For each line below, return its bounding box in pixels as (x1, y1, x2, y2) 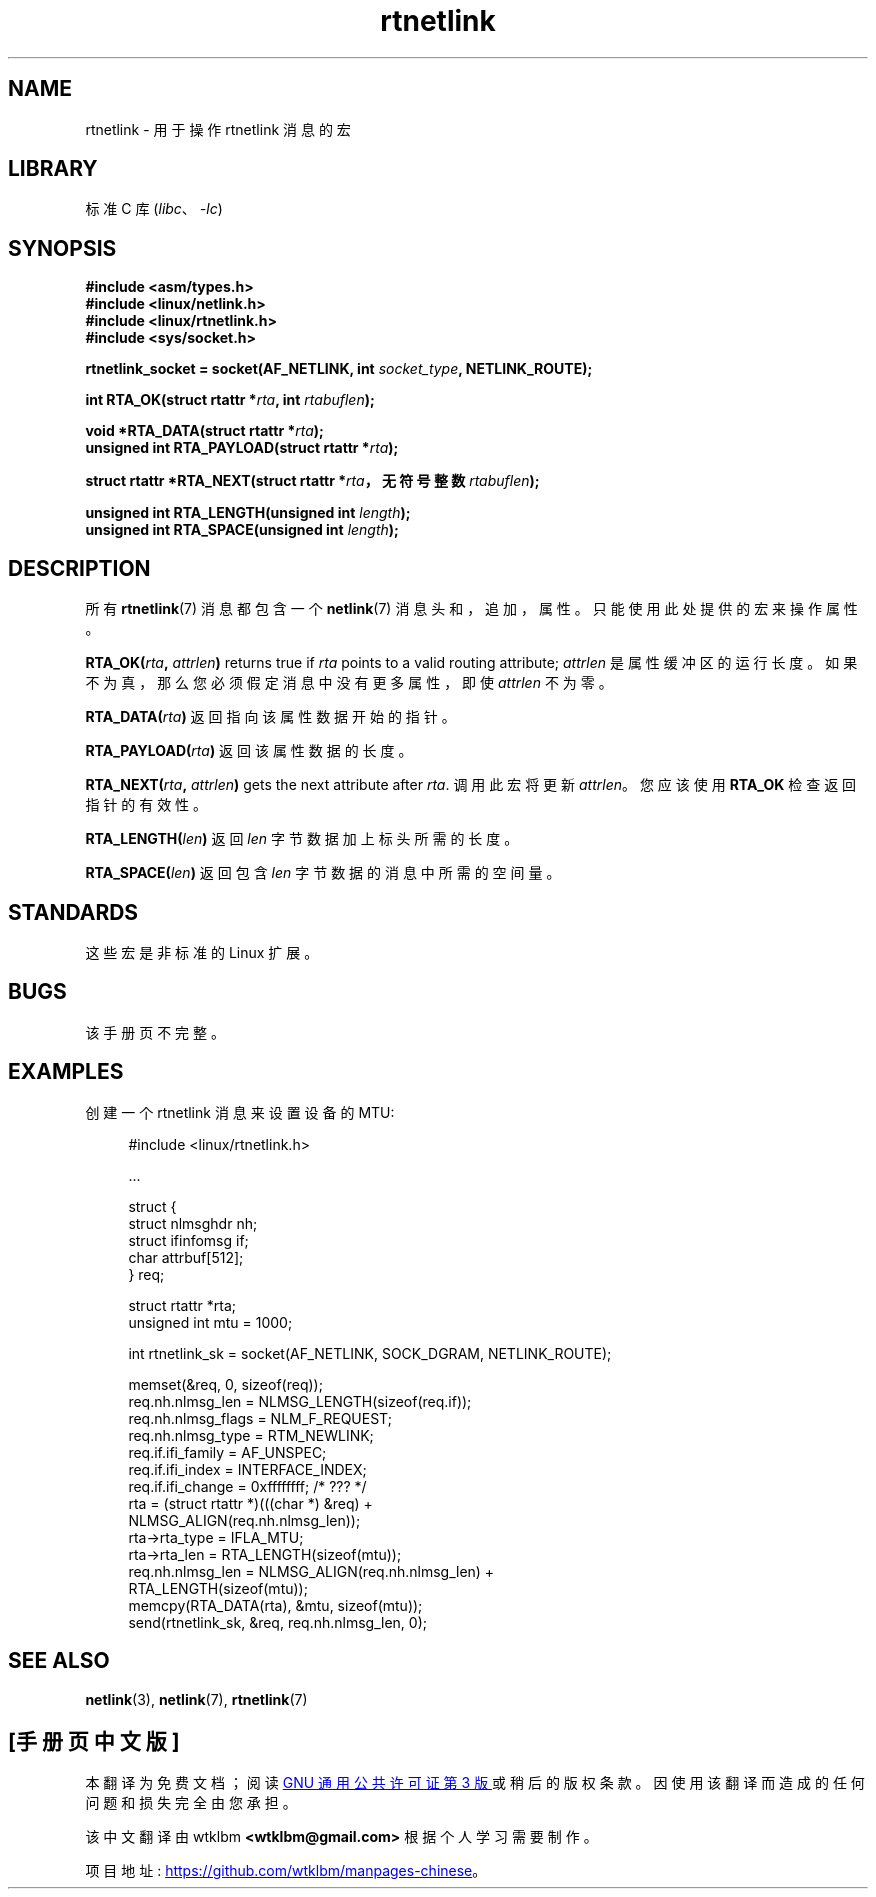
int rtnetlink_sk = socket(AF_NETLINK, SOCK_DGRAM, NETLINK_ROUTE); (128, 1344, 612, 1362)
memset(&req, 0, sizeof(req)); (128, 1375, 323, 1393)
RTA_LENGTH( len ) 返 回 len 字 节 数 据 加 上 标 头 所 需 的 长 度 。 (85, 830, 519, 848)
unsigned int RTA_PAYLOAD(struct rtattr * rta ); (85, 439, 399, 457)
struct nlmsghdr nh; (128, 1214, 258, 1232)
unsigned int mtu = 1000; (128, 1313, 293, 1331)
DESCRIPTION (8, 555, 151, 581)
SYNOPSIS (8, 235, 117, 261)
